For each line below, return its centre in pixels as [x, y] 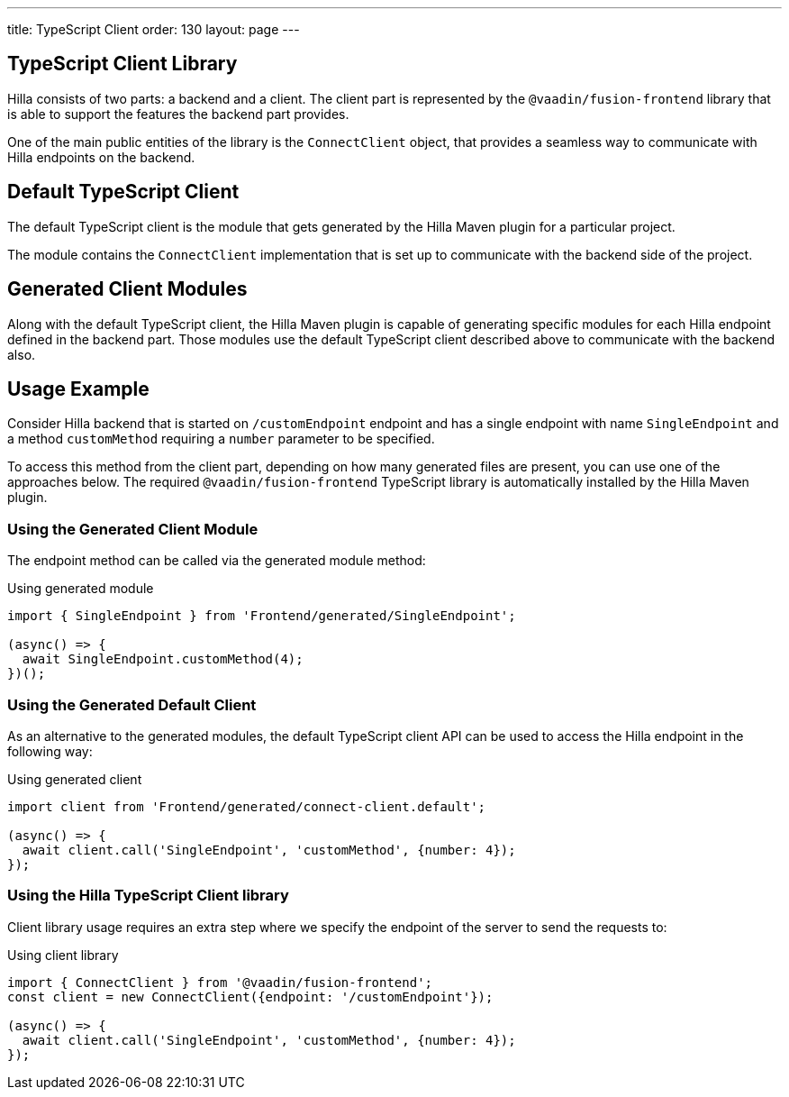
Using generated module [81, 589]
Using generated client [75, 779]
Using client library [63, 955]
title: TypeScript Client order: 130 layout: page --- [154, 29]
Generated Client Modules [127, 289]
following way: [50, 751]
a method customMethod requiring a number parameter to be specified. [221, 439]
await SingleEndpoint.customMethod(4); [163, 659]
